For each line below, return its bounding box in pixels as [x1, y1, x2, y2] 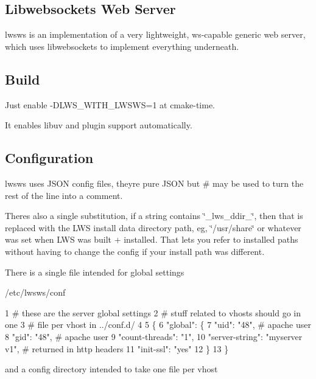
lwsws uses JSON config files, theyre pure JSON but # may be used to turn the [5, 176, 304, 189]
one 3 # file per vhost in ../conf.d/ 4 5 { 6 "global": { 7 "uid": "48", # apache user [5, 318, 311, 331]
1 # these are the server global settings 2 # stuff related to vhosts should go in [5, 306, 301, 319]
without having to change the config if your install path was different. [5, 245, 265, 257]
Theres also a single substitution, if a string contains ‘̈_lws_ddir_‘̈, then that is [5, 209, 303, 222]
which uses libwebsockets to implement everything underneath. [5, 40, 239, 52]
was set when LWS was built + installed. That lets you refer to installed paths [5, 233, 298, 246]
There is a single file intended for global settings [5, 265, 184, 278]
